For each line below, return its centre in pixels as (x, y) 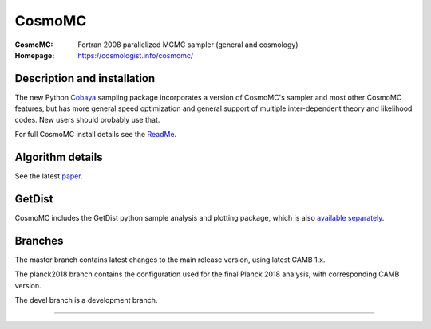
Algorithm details (59, 157)
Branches (39, 240)
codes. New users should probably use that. (87, 119)
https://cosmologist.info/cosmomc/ (136, 55)
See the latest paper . (49, 176)
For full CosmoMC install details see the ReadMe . (96, 135)
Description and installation (85, 78)
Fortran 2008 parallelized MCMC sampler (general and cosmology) (188, 45)
